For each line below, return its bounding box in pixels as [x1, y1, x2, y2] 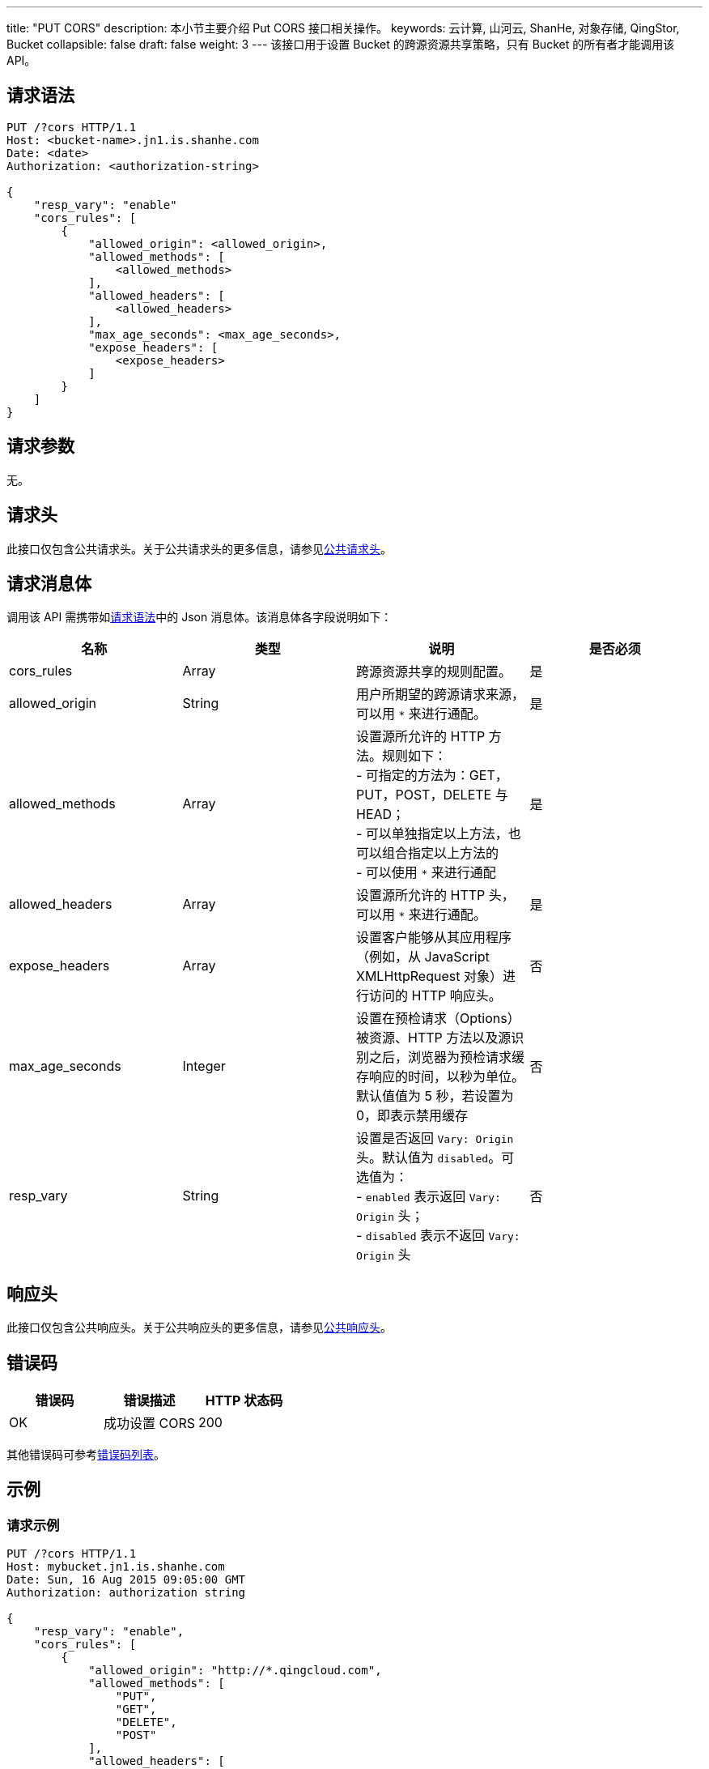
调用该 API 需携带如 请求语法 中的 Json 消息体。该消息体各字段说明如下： [6, 610, 393, 624]
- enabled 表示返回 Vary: [356, 1188, 501, 1205]
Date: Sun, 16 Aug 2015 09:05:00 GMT [6, 1573, 246, 1587]
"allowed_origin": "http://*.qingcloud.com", [88, 1664, 382, 1677]
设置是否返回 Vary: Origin [356, 1130, 514, 1147]
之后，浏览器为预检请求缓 [369, 1049, 525, 1066]
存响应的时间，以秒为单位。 [356, 1068, 525, 1085]
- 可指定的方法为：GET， [356, 767, 508, 784]
